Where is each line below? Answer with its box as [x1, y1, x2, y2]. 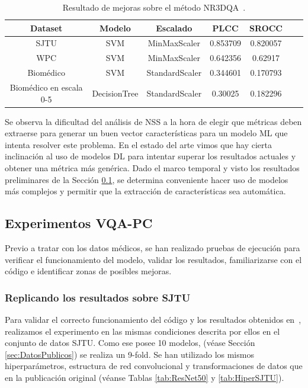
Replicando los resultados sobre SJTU [5, 290, 191, 304]
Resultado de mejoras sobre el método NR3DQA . [62, 1, 246, 13]
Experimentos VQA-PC [5, 214, 153, 232]
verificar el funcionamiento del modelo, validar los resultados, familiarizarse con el [5, 253, 302, 265]
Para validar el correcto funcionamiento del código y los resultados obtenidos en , [5, 313, 301, 326]
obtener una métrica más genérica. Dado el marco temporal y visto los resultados [5, 162, 300, 174]
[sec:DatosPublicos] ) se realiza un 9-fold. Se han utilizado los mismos [5, 348, 254, 360]
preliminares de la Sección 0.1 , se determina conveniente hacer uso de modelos [5, 173, 288, 185]
